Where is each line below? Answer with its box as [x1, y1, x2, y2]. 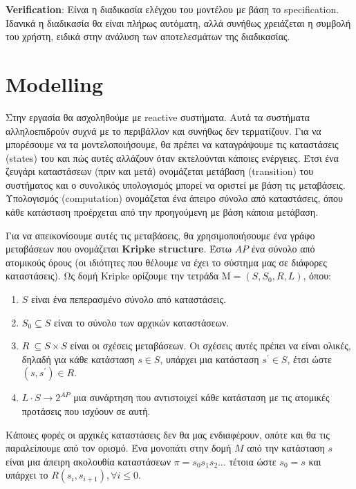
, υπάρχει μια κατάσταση [160, 351, 259, 366]
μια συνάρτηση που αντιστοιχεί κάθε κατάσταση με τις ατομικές [73, 390, 330, 405]
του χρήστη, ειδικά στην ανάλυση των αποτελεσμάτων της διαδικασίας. [6, 29, 290, 44]
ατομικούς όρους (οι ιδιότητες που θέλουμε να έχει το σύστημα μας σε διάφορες [6, 255, 327, 269]
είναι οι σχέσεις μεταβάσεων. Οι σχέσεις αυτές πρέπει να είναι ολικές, [70, 338, 351, 353]
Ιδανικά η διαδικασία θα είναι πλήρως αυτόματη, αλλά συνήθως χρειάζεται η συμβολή [6, 15, 351, 30]
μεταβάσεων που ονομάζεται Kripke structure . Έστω [6, 241, 232, 256]
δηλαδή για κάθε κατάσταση [21, 351, 135, 366]
